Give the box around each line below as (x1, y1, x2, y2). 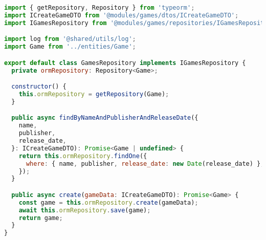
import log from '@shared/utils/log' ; (4, 35, 136, 43)
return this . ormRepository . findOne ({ (18, 152, 147, 160)
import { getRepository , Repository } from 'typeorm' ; (4, 4, 195, 11)
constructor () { (11, 83, 66, 91)
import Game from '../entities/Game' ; (4, 43, 136, 51)
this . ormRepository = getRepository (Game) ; (18, 90, 169, 98)
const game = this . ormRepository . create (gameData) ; (18, 199, 198, 206)
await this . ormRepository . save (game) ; (18, 206, 151, 214)
